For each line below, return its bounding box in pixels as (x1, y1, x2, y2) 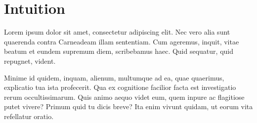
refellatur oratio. (4, 111, 54, 121)
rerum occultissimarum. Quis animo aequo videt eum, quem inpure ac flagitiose (4, 91, 245, 102)
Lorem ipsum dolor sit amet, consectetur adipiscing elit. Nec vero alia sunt (4, 27, 230, 37)
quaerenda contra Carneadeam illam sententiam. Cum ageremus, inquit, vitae (4, 36, 239, 46)
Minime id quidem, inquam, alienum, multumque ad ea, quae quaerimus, (4, 72, 224, 82)
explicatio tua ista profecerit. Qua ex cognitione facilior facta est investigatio (4, 82, 236, 92)
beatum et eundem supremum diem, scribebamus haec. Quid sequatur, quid (4, 46, 233, 56)
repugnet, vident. (4, 55, 56, 66)
